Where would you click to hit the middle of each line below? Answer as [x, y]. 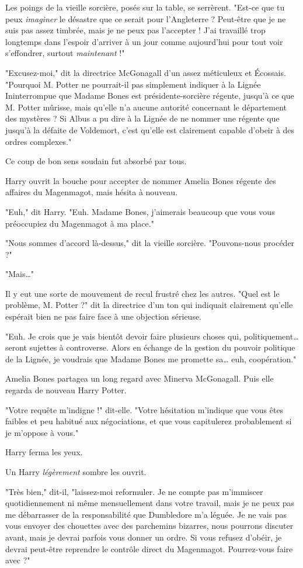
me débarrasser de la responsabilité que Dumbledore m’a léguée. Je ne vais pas [146, 514]
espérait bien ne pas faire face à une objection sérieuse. [104, 316]
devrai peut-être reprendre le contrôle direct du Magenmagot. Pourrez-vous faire [149, 548]
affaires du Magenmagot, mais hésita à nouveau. [92, 192]
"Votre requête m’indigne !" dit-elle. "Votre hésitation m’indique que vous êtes [144, 409]
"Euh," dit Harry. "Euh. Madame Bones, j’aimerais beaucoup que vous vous [140, 211]
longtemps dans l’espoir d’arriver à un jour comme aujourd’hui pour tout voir [144, 41]
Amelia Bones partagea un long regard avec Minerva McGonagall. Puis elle [140, 378]
